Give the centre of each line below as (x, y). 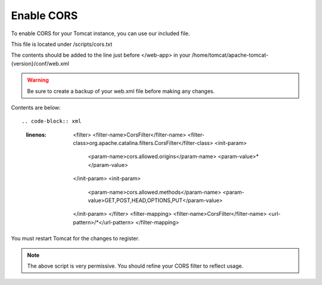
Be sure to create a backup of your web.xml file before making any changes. (121, 91)
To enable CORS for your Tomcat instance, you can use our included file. (100, 33)
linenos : (36, 135)
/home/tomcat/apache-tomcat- (230, 55)
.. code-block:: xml (52, 121)
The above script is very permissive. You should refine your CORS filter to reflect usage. (135, 266)
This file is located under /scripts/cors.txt (62, 44)
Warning (38, 80)
